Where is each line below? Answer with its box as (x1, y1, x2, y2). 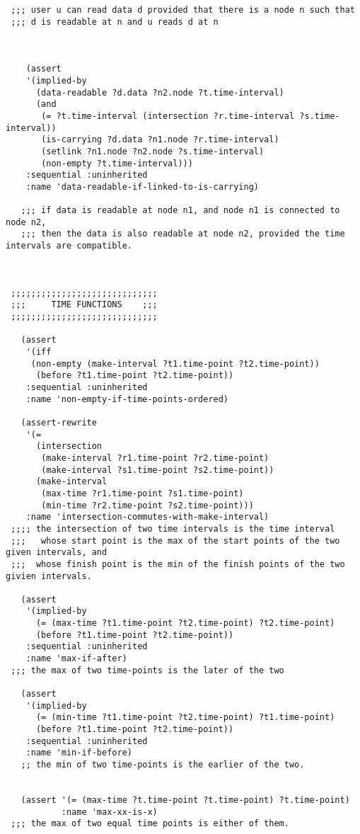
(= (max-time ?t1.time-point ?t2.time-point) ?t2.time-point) (35, 618, 335, 629)
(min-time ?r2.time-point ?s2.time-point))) (41, 500, 254, 510)
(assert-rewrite (21, 417, 97, 428)
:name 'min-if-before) (25, 748, 132, 758)
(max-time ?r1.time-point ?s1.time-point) (41, 488, 244, 498)
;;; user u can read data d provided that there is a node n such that (11, 5, 355, 15)
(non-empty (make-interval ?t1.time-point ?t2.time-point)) (30, 358, 320, 369)
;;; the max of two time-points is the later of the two (11, 665, 284, 675)
